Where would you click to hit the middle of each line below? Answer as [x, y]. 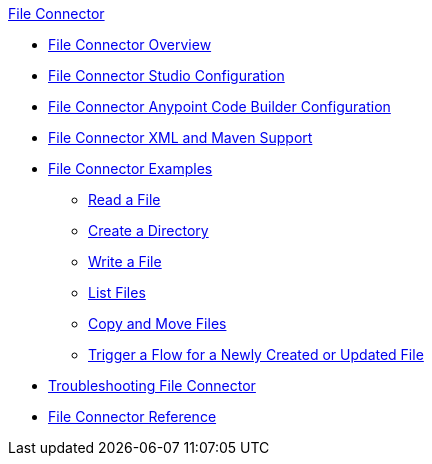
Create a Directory [148, 230]
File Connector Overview [130, 44]
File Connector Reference [132, 416]
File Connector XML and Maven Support [180, 137]
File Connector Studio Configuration [166, 75]
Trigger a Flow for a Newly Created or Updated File [256, 354]
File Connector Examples [130, 168]
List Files [117, 292]
